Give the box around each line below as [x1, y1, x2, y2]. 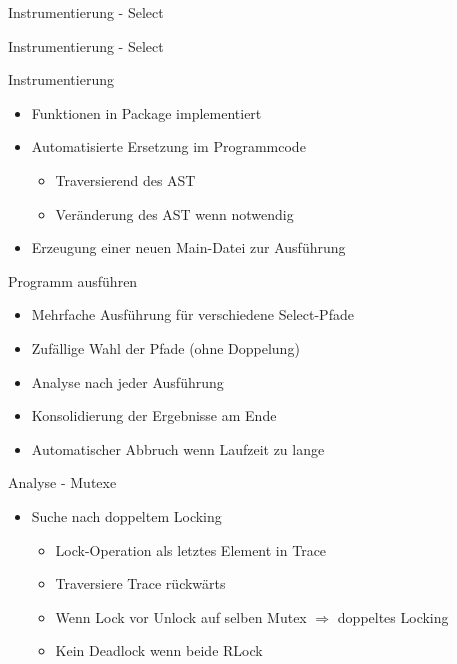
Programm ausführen [8, 270, 138, 291]
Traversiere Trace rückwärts [55, 573, 226, 594]
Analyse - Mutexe [8, 472, 117, 493]
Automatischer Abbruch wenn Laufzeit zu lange [31, 438, 325, 459]
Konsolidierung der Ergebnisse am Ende [31, 405, 277, 426]
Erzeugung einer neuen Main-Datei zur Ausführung [31, 237, 346, 258]
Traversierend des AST [55, 169, 196, 190]
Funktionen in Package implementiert [31, 102, 262, 123]
